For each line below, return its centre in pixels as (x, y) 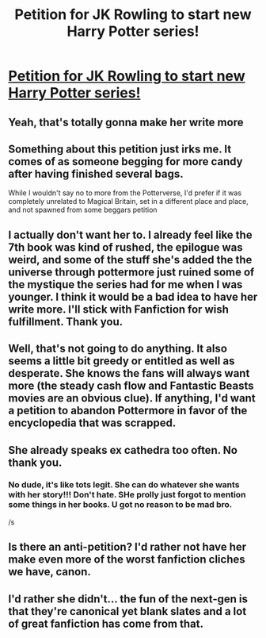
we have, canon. (49, 572)
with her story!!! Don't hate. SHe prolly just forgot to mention (127, 495)
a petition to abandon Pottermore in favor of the (128, 411)
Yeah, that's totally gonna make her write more (126, 122)
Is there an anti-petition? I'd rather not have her (127, 547)
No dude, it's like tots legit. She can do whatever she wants (124, 485)
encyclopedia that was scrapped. (92, 423)
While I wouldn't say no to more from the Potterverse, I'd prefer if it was (125, 193)
